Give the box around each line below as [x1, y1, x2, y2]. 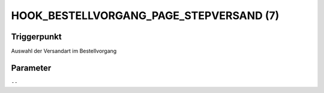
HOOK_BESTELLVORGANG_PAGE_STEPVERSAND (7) [11, 9, 280, 22]
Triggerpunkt [11, 32, 62, 42]
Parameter [11, 63, 52, 73]
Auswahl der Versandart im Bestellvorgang [11, 48, 117, 55]
